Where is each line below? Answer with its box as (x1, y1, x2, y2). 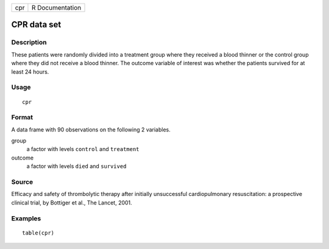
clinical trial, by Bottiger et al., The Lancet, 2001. (11, 198, 132, 206)
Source (11, 177, 34, 186)
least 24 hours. (11, 68, 49, 75)
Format (11, 113, 34, 122)
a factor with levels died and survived (26, 163, 127, 170)
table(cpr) (22, 229, 55, 236)
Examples (11, 214, 41, 222)
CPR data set (11, 19, 62, 30)
